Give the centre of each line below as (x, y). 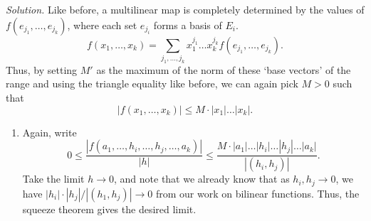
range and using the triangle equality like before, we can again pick (152, 83)
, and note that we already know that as (202, 179)
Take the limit (53, 179)
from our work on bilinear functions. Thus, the (257, 193)
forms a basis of (188, 25)
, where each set (102, 25)
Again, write (49, 132)
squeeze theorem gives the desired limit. (109, 209)
